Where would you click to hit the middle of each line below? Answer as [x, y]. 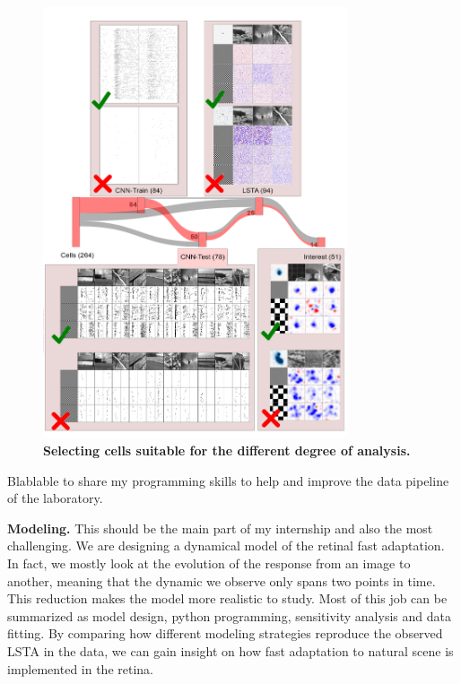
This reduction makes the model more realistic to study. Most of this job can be [227, 598]
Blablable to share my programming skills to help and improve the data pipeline [228, 480]
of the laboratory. [55, 498]
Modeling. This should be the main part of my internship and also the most [220, 528]
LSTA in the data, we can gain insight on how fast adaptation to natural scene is [230, 650]
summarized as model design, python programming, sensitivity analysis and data [229, 615]
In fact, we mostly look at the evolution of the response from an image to [209, 563]
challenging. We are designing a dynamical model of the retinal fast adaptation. [226, 545]
